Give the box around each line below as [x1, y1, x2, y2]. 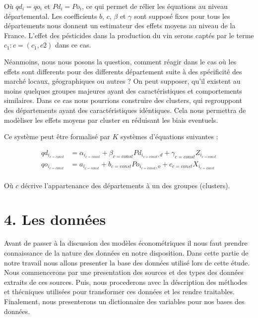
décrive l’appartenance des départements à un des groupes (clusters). [21, 180, 230, 190]
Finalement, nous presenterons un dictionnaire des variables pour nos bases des [4, 296, 245, 306]
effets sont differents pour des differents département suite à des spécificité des [4, 66, 242, 76]
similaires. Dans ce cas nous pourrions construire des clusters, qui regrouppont [4, 95, 243, 106]
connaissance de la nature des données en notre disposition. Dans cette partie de [4, 248, 249, 258]
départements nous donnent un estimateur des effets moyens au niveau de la [4, 20, 236, 31]
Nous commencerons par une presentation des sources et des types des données [4, 267, 244, 277]
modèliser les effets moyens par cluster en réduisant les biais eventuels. [4, 114, 218, 125]
